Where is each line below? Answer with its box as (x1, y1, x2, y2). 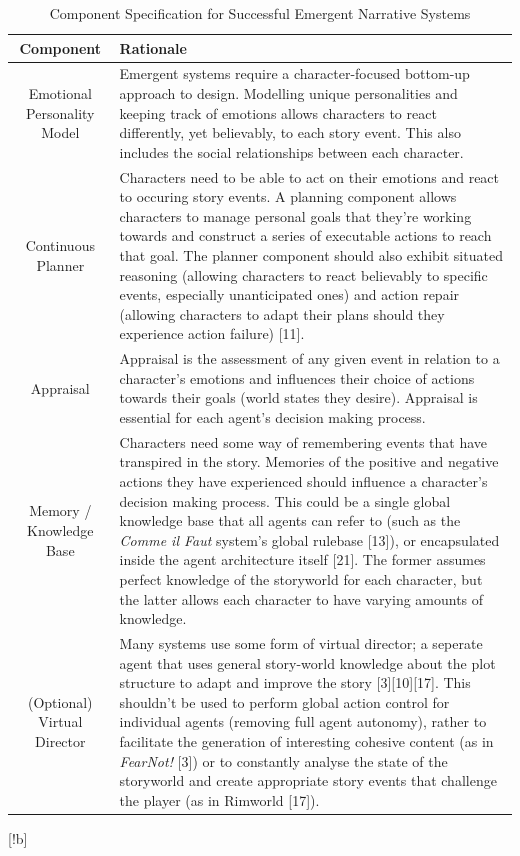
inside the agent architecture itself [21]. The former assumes (119, 549, 486, 570)
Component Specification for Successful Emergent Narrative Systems (49, 3, 471, 23)
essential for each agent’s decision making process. (119, 407, 426, 428)
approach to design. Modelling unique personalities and (119, 83, 458, 104)
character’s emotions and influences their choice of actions (119, 367, 475, 388)
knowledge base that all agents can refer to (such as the (119, 510, 461, 531)
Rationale (119, 37, 187, 58)
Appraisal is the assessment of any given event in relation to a (119, 348, 500, 369)
